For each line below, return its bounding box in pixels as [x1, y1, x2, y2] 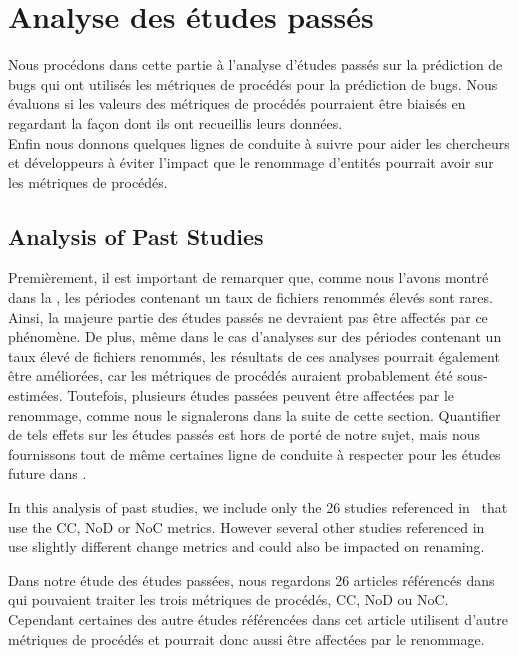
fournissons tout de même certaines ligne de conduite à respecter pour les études [8, 443, 501, 464]
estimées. [8, 385, 63, 406]
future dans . [8, 463, 87, 484]
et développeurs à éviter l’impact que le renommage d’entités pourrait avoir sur [8, 152, 494, 173]
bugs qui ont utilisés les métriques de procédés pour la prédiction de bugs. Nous [8, 73, 498, 94]
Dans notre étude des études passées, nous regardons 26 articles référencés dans [8, 569, 495, 590]
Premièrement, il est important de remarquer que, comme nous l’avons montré [8, 267, 489, 288]
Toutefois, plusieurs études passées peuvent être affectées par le [67, 385, 455, 406]
